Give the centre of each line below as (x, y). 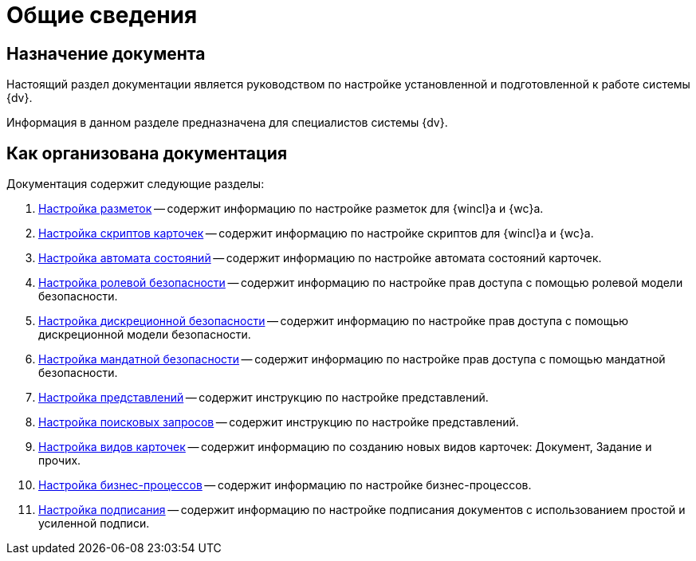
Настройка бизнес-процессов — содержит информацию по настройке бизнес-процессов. (285, 485)
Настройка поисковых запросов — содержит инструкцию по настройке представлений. (279, 422)
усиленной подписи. (94, 524)
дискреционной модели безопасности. (145, 335)
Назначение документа (106, 53)
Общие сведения (102, 15)
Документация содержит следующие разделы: (136, 184)
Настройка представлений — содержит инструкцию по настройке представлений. (263, 398)
